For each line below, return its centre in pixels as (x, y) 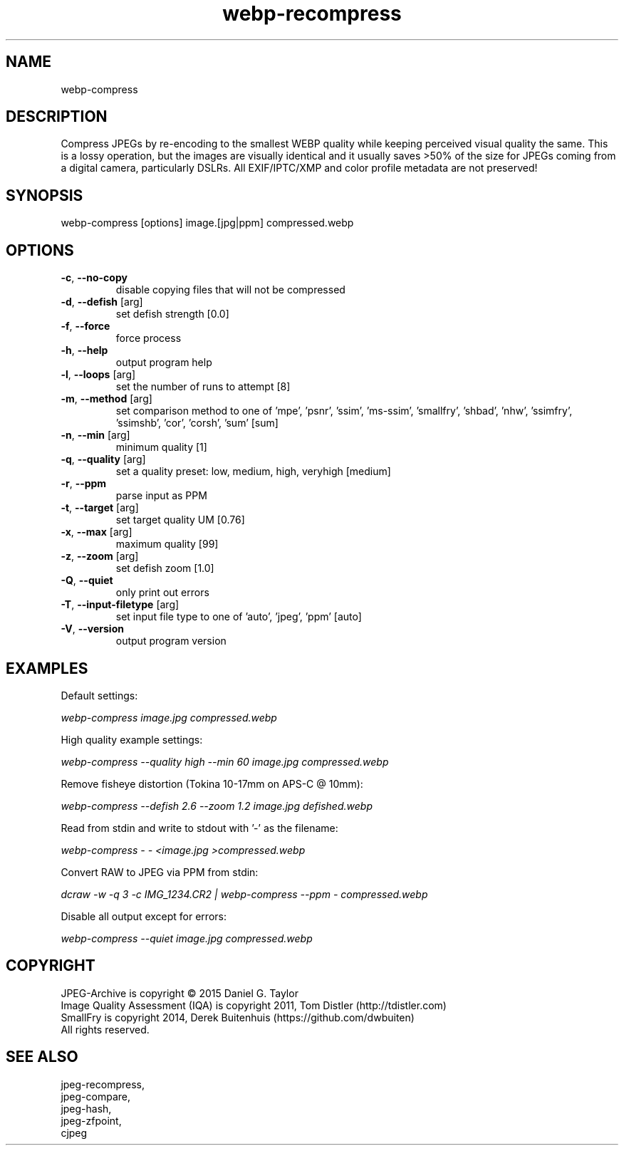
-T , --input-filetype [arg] (120, 605)
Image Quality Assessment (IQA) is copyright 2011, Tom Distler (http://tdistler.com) (254, 1005)
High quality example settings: (132, 739)
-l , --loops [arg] (98, 375)
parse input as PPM (161, 496)
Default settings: (99, 695)
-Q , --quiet (87, 580)
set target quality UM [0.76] (180, 520)
